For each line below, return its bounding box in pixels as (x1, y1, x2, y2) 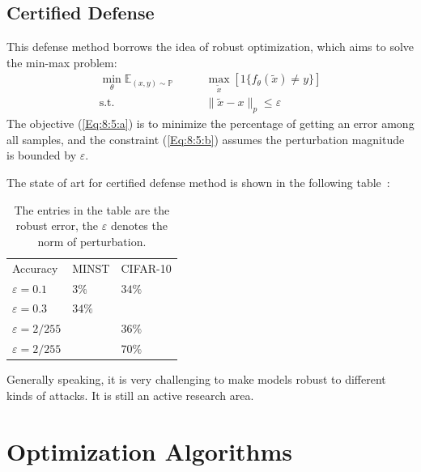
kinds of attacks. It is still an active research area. (6, 386, 254, 403)
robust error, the (15, 217, 99, 234)
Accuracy (12, 259, 58, 276)
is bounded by (6, 147, 77, 164)
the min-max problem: (6, 53, 117, 70)
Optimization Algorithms (6, 434, 293, 467)
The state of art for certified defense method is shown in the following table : (6, 174, 390, 191)
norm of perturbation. (37, 232, 147, 249)
